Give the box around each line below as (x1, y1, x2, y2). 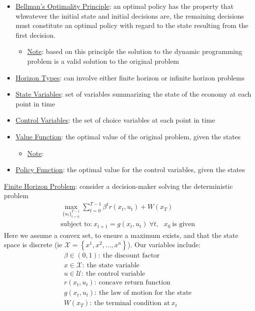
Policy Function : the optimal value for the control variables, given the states (15, 164, 245, 175)
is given (172, 221, 195, 228)
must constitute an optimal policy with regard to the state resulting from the (15, 20, 249, 30)
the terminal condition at (94, 300, 170, 307)
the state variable (86, 262, 140, 269)
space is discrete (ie (4, 239, 62, 250)
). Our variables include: (127, 239, 201, 250)
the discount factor (103, 252, 160, 259)
